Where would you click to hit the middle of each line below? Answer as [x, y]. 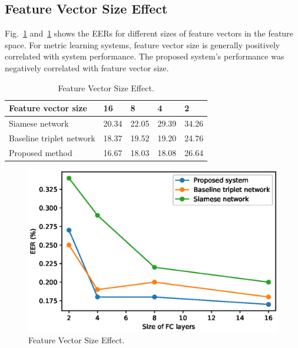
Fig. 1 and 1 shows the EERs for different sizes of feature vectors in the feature [149, 33]
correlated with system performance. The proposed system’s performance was [145, 56]
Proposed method [41, 152]
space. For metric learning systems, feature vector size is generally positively [143, 44]
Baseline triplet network [52, 137]
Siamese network [39, 123]
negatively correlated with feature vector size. [87, 67]
